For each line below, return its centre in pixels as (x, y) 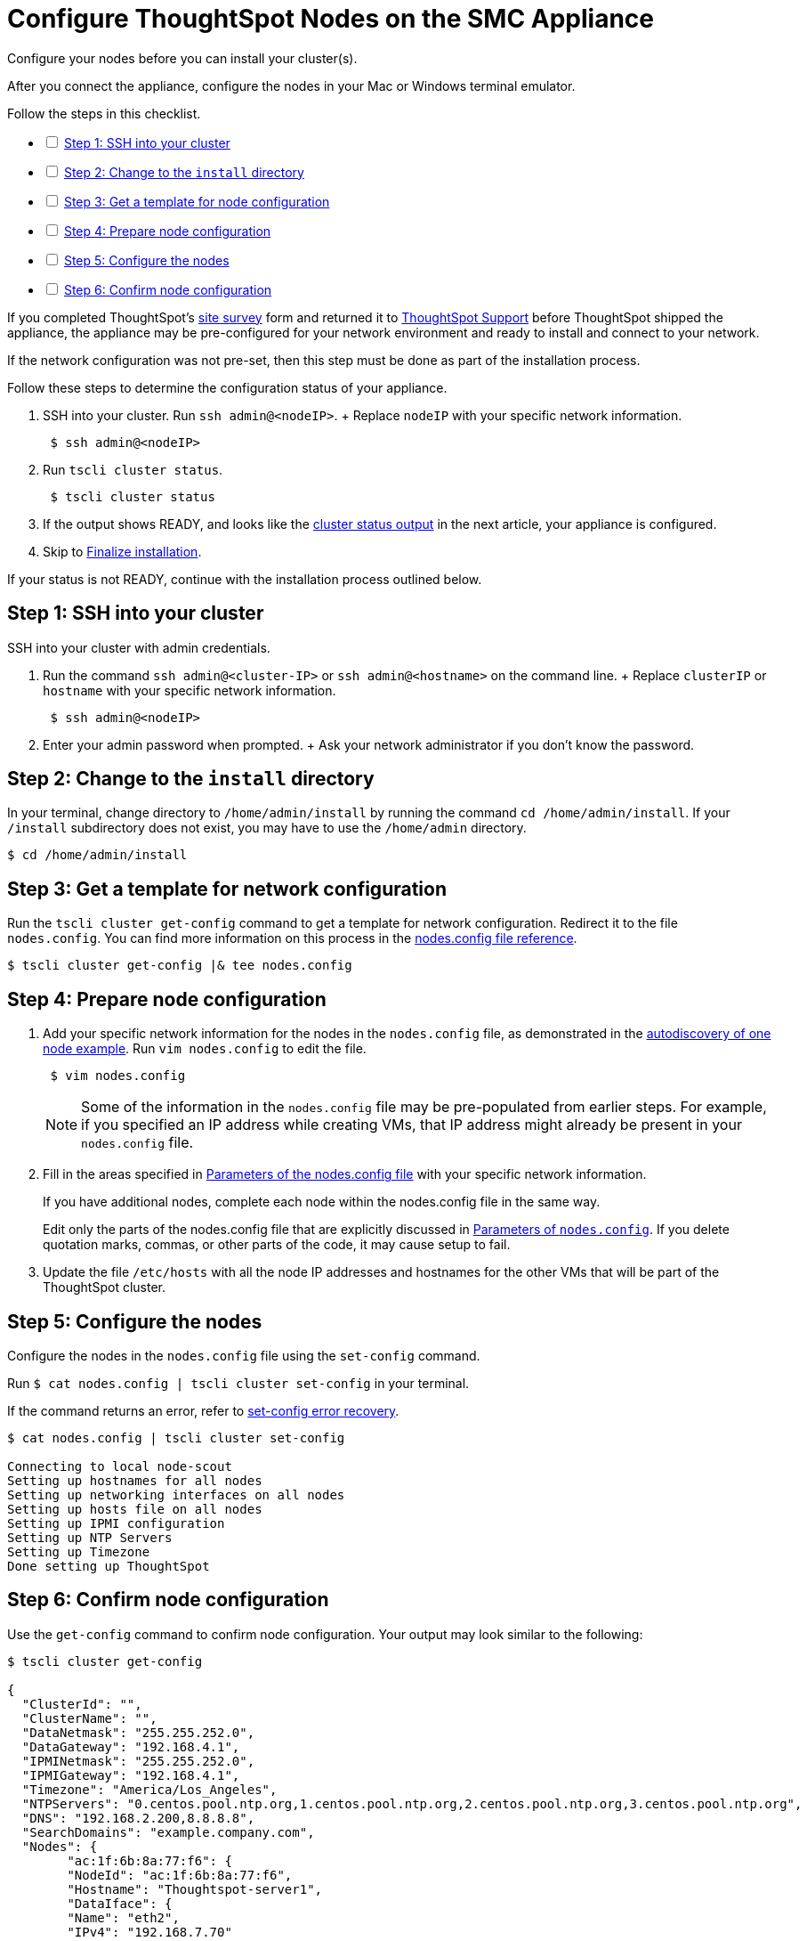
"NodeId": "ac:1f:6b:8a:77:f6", (180, 1875)
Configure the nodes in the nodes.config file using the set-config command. (244, 1355)
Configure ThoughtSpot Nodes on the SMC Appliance (331, 19)
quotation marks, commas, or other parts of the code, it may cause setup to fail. (277, 1245)
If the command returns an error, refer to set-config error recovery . (203, 1410)
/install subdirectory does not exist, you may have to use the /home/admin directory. (267, 828)
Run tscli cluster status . (133, 469)
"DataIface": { (120, 1903)
